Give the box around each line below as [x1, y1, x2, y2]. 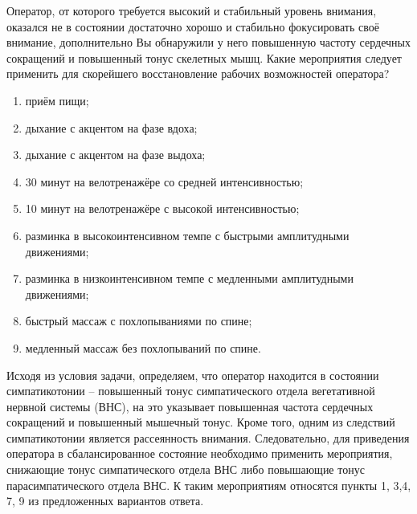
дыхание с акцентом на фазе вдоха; [25, 119, 198, 136]
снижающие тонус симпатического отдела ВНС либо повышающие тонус [6, 461, 365, 478]
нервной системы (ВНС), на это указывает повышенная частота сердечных [6, 398, 374, 414]
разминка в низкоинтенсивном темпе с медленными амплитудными [25, 270, 354, 287]
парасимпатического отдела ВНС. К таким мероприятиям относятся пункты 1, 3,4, [6, 476, 411, 493]
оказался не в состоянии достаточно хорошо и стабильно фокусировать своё [6, 18, 379, 35]
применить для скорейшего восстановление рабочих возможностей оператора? [6, 65, 390, 82]
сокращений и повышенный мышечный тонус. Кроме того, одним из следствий [6, 414, 395, 430]
